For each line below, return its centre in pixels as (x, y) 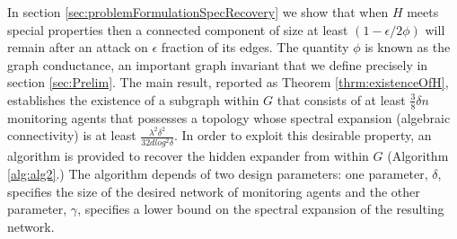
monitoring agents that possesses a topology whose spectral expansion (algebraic (229, 117)
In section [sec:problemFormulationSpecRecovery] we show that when (198, 12)
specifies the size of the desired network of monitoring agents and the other (214, 191)
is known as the (408, 47)
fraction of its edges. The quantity (255, 47)
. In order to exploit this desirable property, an (303, 135)
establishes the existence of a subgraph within (133, 99)
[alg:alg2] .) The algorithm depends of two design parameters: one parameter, (218, 173)
